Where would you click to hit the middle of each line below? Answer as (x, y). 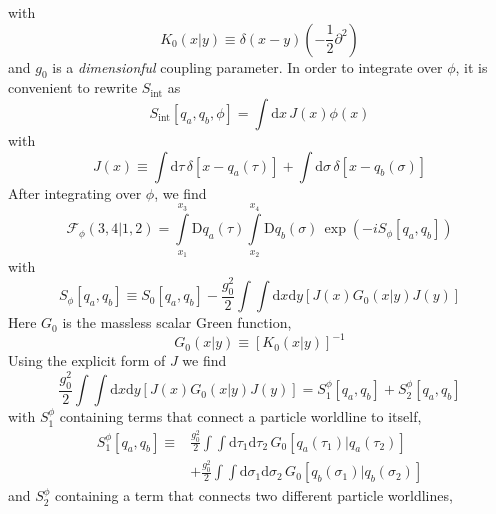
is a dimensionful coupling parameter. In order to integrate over (247, 66)
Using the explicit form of (87, 360)
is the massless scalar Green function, (177, 322)
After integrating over (75, 192)
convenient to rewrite (73, 87)
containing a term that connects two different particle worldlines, (254, 495)
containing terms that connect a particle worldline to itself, (240, 416)
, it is (471, 66)
